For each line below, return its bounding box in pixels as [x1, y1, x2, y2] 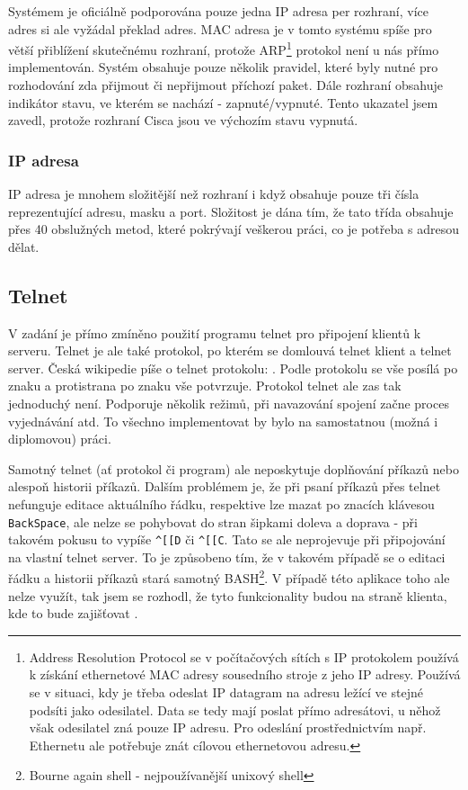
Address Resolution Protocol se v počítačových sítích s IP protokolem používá [29, 647, 459, 666]
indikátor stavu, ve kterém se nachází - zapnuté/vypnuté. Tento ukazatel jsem [8, 93, 438, 112]
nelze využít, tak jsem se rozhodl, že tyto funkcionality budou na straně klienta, [8, 586, 447, 605]
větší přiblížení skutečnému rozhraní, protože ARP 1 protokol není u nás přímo [8, 38, 439, 58]
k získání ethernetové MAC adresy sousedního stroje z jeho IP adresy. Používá [29, 665, 461, 684]
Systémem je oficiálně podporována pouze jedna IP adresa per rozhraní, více [8, 2, 429, 20]
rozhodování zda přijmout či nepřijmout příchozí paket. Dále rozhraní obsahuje [8, 76, 443, 94]
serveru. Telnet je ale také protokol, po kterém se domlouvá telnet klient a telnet [8, 341, 452, 360]
